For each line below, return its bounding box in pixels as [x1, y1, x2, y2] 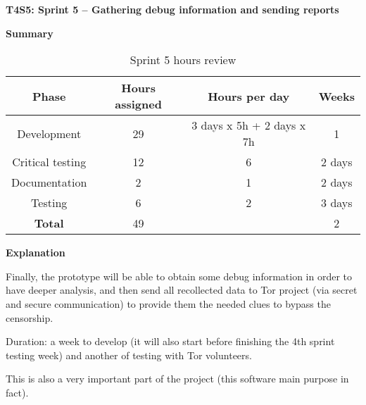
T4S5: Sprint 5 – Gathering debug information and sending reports [6, 2, 339, 16]
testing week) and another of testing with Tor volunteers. [6, 347, 252, 362]
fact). [6, 385, 29, 399]
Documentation [11, 174, 87, 191]
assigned [115, 96, 162, 113]
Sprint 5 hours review [130, 51, 236, 68]
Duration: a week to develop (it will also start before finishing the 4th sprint [6, 334, 335, 349]
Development [17, 125, 82, 142]
